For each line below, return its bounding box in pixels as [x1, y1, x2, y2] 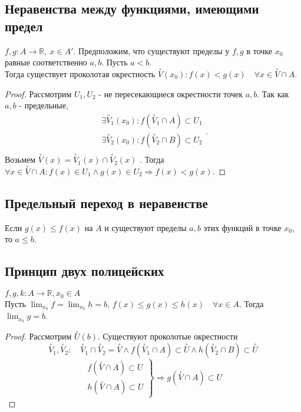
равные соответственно [5, 56, 87, 68]
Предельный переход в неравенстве [5, 193, 208, 212]
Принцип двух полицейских [5, 262, 164, 280]
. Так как [257, 87, 289, 100]
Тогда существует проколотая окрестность [5, 68, 156, 80]
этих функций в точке [203, 221, 282, 233]
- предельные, [19, 99, 68, 111]
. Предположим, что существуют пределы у [73, 44, 230, 57]
